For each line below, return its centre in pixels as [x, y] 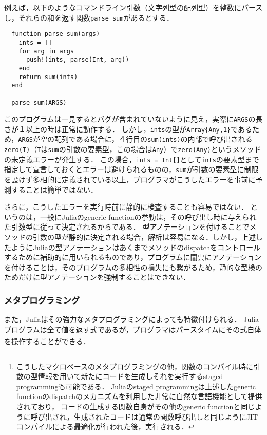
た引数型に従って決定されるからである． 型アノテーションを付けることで [127, 227]
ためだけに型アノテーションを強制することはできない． [97, 277]
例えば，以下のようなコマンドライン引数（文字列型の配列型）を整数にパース [133, 7]
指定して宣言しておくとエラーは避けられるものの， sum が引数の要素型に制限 [131, 169]
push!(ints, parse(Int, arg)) [78, 60]
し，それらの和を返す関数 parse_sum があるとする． [89, 17]
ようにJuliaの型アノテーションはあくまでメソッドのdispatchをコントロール [136, 247]
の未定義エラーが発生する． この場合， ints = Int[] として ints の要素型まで [132, 159]
